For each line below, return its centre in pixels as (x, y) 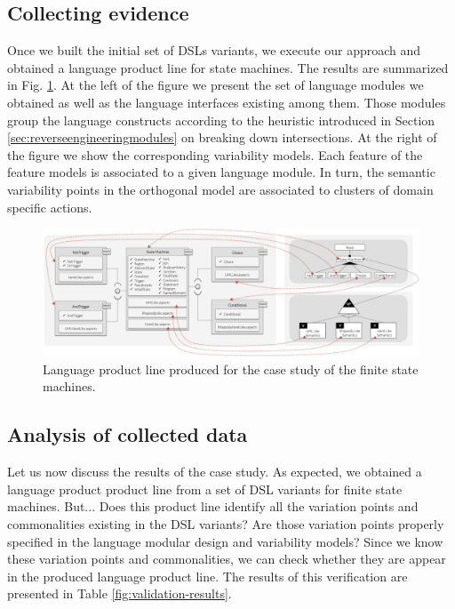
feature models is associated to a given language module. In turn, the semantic (221, 172)
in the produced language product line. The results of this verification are (208, 576)
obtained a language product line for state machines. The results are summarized (228, 67)
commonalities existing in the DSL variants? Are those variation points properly (226, 524)
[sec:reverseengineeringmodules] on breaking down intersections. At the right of (222, 137)
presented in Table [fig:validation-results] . (120, 593)
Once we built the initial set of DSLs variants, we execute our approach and (214, 50)
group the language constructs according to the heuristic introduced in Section (221, 120)
